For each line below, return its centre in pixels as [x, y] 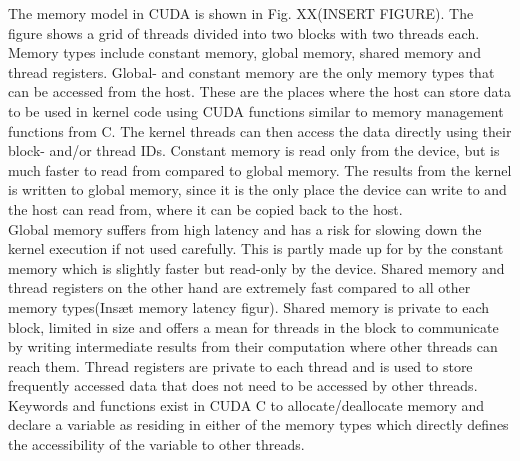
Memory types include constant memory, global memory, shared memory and [244, 52]
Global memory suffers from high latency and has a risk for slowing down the [245, 228]
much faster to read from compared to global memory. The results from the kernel [260, 169]
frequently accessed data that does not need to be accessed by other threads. [243, 385]
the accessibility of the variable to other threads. [156, 444]
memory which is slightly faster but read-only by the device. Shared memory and [256, 267]
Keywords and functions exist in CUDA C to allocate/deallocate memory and [246, 404]
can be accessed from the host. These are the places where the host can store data [260, 91]
